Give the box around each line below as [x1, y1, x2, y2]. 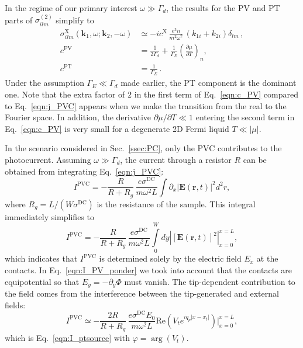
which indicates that [5, 252, 78, 265]
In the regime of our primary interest [5, 2, 137, 13]
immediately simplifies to [5, 210, 94, 222]
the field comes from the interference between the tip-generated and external [5, 287, 279, 300]
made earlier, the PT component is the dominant [120, 76, 297, 89]
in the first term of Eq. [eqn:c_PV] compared [134, 88, 298, 100]
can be [243, 153, 267, 165]
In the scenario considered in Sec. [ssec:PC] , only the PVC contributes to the [5, 142, 282, 154]
